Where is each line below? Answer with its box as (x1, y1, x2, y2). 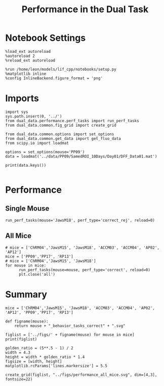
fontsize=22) (5, 376, 33, 382)
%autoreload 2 (5, 53, 35, 58)
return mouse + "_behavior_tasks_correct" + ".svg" (14, 323, 126, 329)
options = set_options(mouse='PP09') (5, 149, 85, 155)
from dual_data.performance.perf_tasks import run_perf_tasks (5, 118, 139, 123)
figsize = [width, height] (5, 359, 62, 364)
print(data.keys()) (5, 163, 47, 168)
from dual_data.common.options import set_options (5, 131, 114, 137)
